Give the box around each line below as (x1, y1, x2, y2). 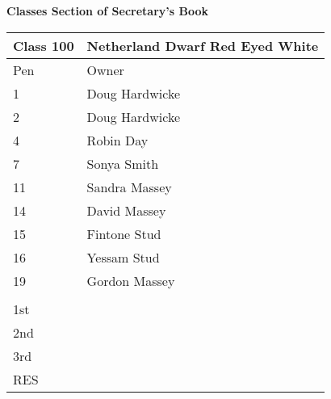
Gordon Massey (86, 271, 175, 290)
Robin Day (86, 130, 149, 149)
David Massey (86, 200, 166, 220)
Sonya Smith (86, 153, 159, 173)
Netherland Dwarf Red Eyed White (86, 36, 319, 55)
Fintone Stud (86, 224, 161, 243)
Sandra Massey (86, 177, 172, 196)
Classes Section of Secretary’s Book (6, 2, 209, 19)
